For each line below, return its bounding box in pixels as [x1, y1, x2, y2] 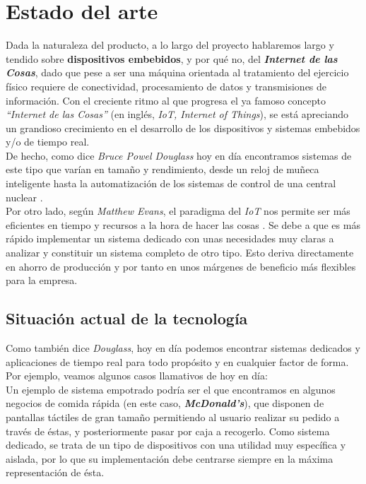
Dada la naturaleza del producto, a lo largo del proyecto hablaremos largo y [6, 37, 334, 52]
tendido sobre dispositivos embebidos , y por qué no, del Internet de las [6, 51, 338, 66]
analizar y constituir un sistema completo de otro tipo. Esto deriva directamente [6, 245, 354, 260]
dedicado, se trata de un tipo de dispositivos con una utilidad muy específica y [6, 437, 346, 452]
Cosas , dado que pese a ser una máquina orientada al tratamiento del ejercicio [6, 65, 349, 80]
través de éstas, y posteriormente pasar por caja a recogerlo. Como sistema [6, 423, 330, 438]
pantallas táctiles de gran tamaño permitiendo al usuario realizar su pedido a [6, 409, 340, 424]
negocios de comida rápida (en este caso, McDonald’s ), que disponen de [6, 396, 324, 411]
